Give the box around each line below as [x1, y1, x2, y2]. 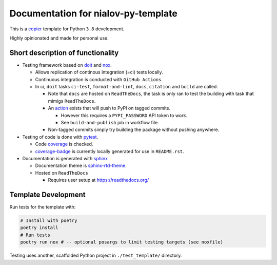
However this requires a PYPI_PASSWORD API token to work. [61, 112, 187, 118]
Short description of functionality [9, 48, 119, 57]
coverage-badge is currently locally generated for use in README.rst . [35, 148, 184, 154]
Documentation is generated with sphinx [22, 155, 108, 161]
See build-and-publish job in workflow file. [61, 119, 159, 125]
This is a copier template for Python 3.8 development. [9, 26, 125, 32]
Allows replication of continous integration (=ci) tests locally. [35, 69, 163, 75]
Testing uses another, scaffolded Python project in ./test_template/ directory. [9, 252, 182, 259]
